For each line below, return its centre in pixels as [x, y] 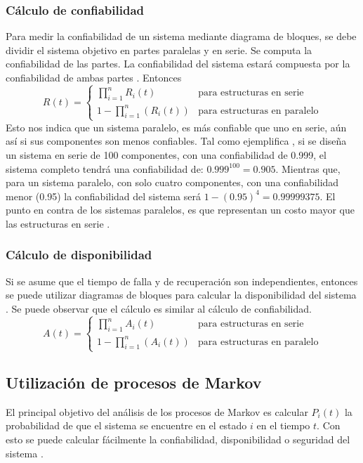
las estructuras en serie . [58, 223]
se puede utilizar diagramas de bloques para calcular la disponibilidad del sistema [181, 295]
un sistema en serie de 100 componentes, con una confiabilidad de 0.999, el [166, 154]
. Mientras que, [308, 168]
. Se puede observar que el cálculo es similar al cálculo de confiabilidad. [159, 308]
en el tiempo [283, 425]
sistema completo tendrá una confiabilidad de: [105, 168]
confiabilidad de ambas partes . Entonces [94, 77]
